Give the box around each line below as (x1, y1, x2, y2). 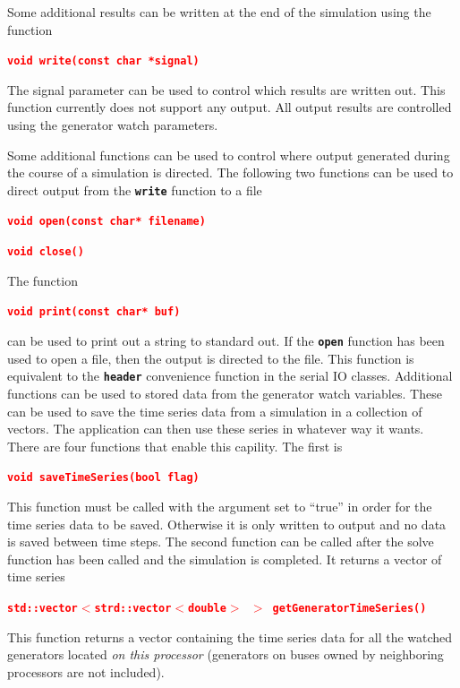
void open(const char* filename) (7, 215, 206, 228)
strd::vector (94, 601, 172, 615)
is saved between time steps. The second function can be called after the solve (7, 532, 434, 551)
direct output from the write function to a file (7, 180, 262, 199)
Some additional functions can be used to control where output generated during (7, 145, 450, 164)
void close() (7, 245, 84, 259)
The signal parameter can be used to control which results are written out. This (7, 80, 446, 99)
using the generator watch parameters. (7, 116, 218, 134)
